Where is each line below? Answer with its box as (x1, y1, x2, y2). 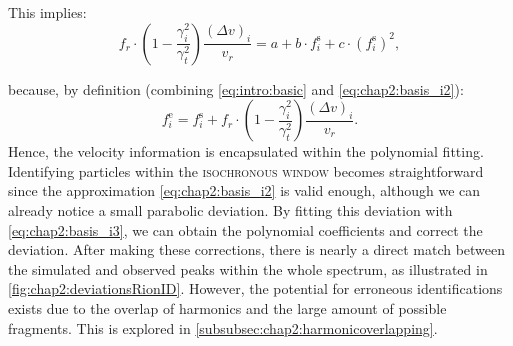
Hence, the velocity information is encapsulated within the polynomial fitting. (8, 141, 484, 162)
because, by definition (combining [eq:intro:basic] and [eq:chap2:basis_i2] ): (8, 78, 464, 99)
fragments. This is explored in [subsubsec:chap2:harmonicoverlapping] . (8, 317, 438, 338)
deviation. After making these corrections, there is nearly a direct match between (8, 239, 506, 260)
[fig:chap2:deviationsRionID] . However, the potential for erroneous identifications (8, 278, 503, 299)
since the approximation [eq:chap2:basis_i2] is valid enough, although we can (8, 180, 481, 201)
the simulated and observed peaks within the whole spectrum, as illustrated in (8, 258, 488, 279)
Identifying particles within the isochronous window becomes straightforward (8, 160, 484, 181)
